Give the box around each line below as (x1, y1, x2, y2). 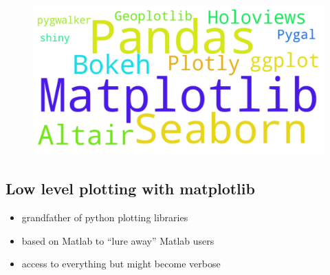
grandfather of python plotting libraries (21, 210, 188, 225)
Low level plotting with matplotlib (5, 178, 255, 199)
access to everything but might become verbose (21, 256, 221, 271)
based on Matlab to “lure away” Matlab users (21, 233, 214, 247)
